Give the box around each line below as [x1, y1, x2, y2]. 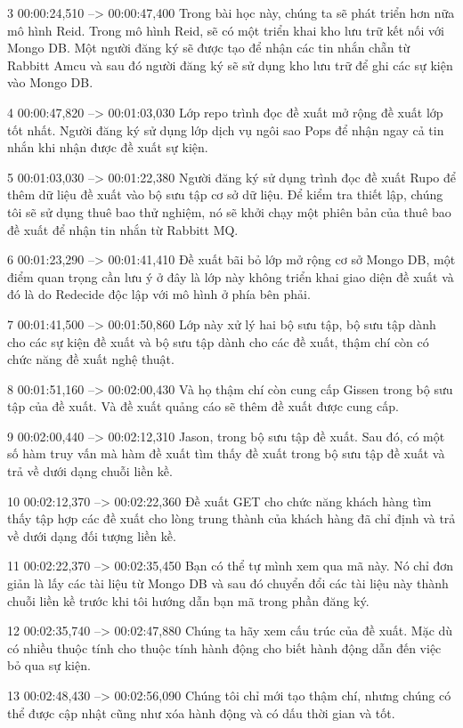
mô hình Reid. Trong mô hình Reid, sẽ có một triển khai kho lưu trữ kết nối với [7, 20, 444, 39]
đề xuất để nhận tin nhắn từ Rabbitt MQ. [7, 220, 239, 239]
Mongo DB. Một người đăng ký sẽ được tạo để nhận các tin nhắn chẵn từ [7, 38, 410, 57]
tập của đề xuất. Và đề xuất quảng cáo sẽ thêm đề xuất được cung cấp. [7, 397, 399, 416]
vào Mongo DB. [7, 73, 93, 92]
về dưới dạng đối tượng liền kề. [7, 526, 176, 545]
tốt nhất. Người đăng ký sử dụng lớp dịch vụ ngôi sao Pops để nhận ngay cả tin [7, 120, 444, 139]
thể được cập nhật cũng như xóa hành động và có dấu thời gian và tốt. [7, 703, 395, 722]
